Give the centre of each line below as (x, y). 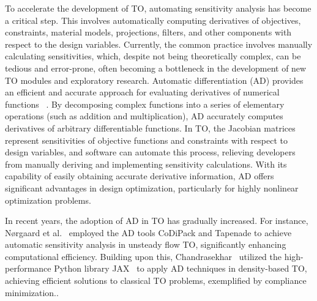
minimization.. (32, 292)
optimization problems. (48, 200)
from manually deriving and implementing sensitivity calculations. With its (146, 164)
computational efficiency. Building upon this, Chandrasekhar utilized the (144, 256)
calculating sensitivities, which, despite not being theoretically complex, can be (153, 56)
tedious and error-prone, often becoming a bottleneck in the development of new (156, 68)
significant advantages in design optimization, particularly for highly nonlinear (152, 188)
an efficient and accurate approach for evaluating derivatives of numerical (142, 92)
